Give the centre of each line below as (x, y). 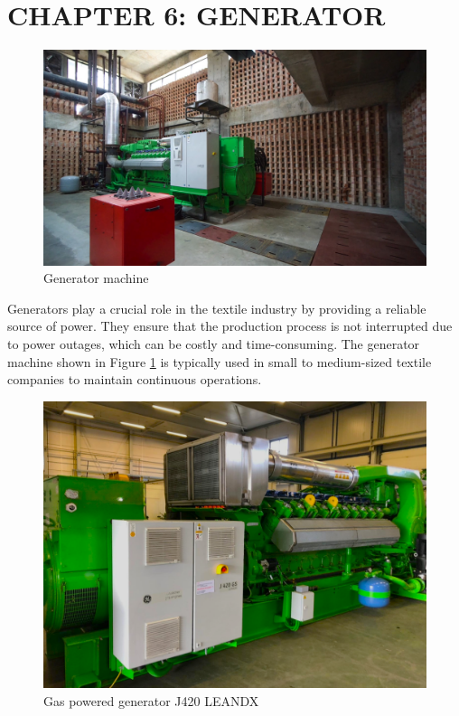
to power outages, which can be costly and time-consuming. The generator (214, 344)
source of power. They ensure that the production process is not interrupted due (230, 326)
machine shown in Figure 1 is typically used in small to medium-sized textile (220, 361)
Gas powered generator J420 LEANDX (151, 700)
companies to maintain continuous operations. (135, 379)
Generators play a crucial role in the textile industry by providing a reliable (217, 308)
